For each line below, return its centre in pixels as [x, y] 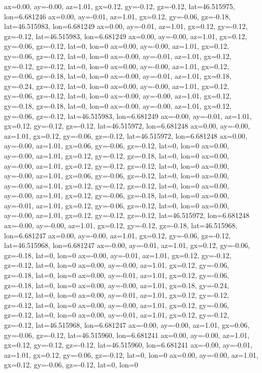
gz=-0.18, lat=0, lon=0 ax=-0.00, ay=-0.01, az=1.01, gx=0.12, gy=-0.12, [118, 255]
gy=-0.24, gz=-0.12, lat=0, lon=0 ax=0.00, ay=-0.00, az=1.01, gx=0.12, [117, 86]
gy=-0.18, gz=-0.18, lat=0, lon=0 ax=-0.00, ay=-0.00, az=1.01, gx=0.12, [118, 105]
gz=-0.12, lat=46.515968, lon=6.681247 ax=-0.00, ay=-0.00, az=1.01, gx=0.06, [127, 325]
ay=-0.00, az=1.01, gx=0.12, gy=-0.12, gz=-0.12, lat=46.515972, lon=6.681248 [127, 215]
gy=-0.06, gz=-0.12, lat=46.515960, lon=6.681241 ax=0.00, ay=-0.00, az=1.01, [127, 335]
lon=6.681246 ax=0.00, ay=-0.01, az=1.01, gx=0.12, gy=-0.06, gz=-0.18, [118, 16]
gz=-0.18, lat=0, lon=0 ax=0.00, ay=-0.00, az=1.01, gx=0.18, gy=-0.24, [117, 285]
